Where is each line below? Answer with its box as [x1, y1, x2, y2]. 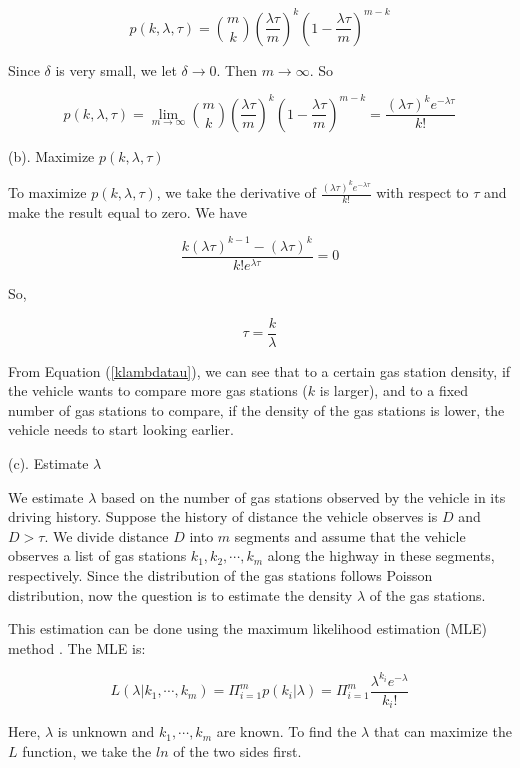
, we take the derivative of [156, 182, 316, 203]
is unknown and [57, 721, 155, 742]
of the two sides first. [173, 741, 302, 762]
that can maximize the [373, 721, 512, 742]
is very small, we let [55, 59, 177, 80]
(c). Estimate [8, 453, 89, 474]
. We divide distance [44, 525, 169, 546]
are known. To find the [216, 721, 357, 742]
